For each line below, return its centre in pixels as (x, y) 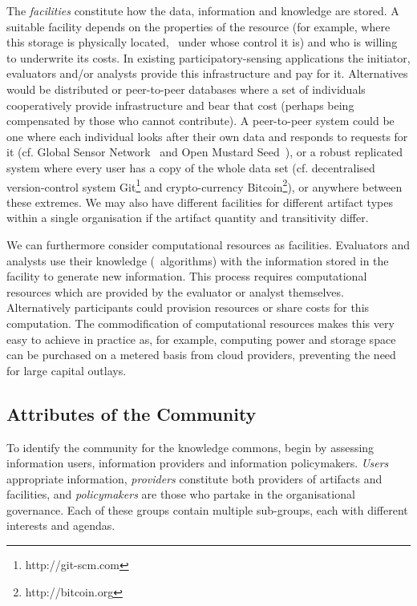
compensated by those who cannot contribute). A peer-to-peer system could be (200, 121)
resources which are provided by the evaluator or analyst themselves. (175, 291)
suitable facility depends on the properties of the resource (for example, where (198, 26)
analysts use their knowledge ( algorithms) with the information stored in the (198, 260)
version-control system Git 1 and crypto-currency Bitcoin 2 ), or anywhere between (204, 185)
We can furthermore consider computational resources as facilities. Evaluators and (208, 244)
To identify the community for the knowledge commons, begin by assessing (190, 447)
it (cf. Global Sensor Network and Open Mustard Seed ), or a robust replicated (205, 152)
